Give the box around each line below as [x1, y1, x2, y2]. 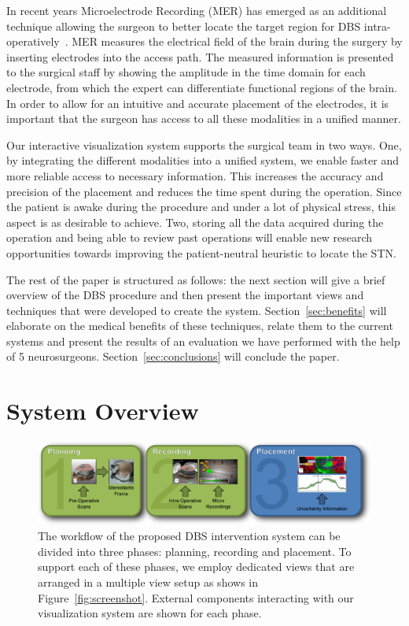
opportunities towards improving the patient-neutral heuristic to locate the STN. [6, 244, 396, 261]
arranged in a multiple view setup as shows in [38, 573, 258, 590]
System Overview [6, 394, 199, 427]
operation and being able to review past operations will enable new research [6, 229, 373, 246]
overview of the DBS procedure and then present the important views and [6, 287, 364, 303]
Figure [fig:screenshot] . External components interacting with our [38, 589, 354, 606]
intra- [363, 17, 391, 34]
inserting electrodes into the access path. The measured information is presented [6, 48, 394, 65]
